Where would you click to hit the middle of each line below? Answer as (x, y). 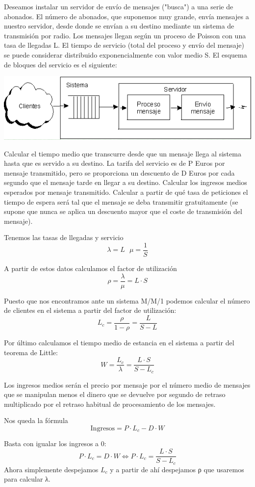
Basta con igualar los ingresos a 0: (55, 443)
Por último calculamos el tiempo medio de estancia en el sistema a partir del (119, 342)
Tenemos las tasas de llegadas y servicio (64, 237)
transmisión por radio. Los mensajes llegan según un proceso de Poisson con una (125, 35)
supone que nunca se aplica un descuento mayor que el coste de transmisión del (123, 211)
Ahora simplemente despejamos (51, 469)
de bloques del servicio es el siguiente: (61, 64)
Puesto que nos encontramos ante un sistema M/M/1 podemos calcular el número (127, 300)
